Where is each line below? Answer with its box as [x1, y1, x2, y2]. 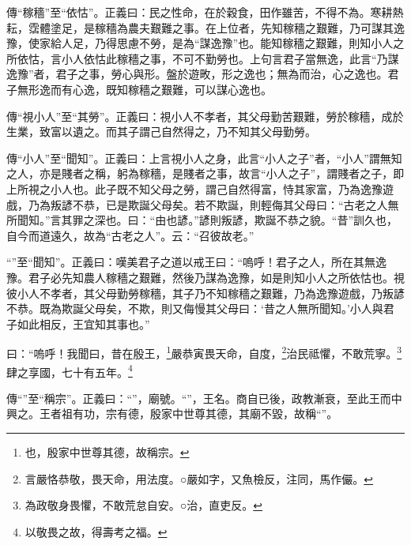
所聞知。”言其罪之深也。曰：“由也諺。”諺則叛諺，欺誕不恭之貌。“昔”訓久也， [6, 212, 398, 228]
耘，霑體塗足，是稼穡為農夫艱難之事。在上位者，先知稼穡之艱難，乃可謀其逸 [6, 19, 405, 36]
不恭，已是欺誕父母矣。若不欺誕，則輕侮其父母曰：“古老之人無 [72, 196, 399, 212]
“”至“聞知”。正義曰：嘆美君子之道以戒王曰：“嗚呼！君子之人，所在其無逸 [6, 254, 387, 270]
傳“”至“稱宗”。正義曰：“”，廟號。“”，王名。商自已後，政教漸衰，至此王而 [6, 389, 391, 406]
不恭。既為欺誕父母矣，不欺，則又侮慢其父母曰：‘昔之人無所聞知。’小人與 [6, 300, 383, 317]
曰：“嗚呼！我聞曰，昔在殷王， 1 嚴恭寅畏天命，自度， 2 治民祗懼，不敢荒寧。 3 [6, 343, 402, 361]
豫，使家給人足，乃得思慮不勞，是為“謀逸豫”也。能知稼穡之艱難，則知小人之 [6, 35, 405, 51]
